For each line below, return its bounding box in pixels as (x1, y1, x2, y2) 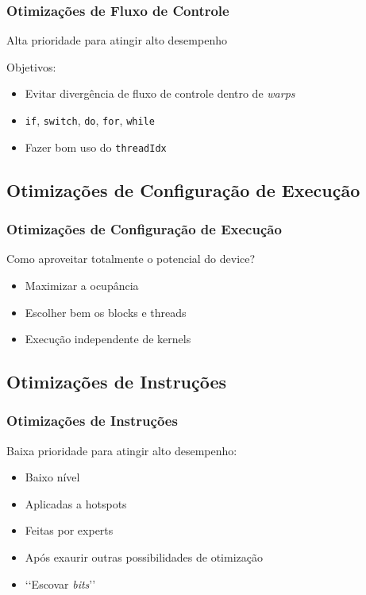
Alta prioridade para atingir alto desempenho (6, 32, 227, 48)
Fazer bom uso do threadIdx (25, 138, 167, 155)
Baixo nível (25, 469, 80, 485)
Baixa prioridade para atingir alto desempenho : (6, 442, 237, 458)
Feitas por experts (25, 522, 114, 539)
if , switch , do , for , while (25, 112, 155, 128)
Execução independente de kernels (25, 330, 191, 347)
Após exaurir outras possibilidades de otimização (25, 549, 263, 566)
